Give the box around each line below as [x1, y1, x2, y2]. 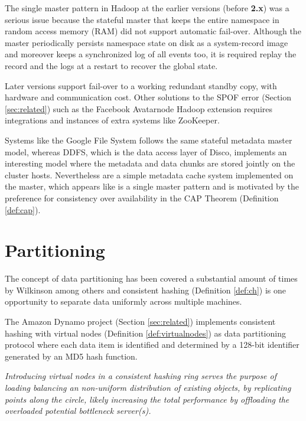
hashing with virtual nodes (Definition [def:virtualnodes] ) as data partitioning [5, 327, 286, 339]
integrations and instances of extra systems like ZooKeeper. [5, 114, 220, 126]
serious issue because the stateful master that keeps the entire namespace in [5, 13, 279, 25]
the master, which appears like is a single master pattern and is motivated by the [5, 180, 299, 192]
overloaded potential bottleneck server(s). [5, 404, 151, 417]
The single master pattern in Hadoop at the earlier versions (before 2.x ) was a [5, 2, 289, 14]
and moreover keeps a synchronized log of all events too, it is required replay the [5, 48, 297, 60]
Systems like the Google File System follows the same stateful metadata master [5, 133, 292, 146]
